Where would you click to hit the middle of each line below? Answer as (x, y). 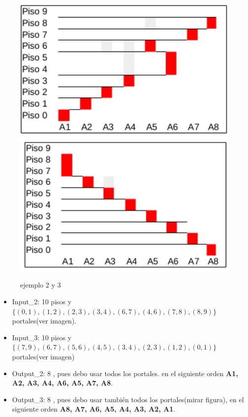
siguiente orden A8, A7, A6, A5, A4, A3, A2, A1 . (94, 409)
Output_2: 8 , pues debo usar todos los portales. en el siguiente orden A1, (125, 373)
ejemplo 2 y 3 (41, 285)
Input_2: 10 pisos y (42, 302)
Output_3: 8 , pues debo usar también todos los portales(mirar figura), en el (128, 399)
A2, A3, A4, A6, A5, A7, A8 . (62, 383)
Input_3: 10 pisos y (42, 337)
